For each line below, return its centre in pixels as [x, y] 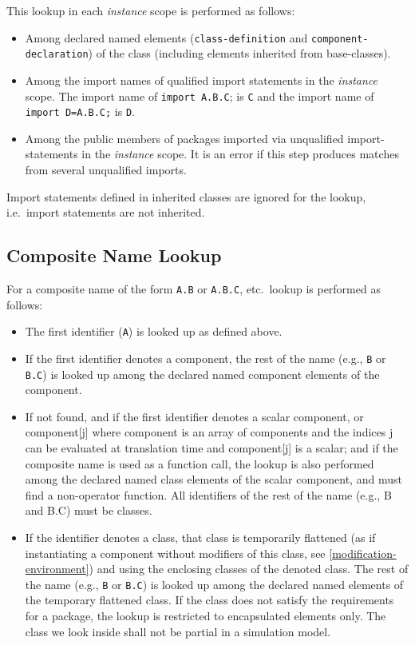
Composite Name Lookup [114, 255]
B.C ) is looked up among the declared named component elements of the [202, 374]
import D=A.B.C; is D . [80, 111]
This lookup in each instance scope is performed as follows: [151, 10]
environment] [57, 569]
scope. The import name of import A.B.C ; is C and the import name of [200, 96]
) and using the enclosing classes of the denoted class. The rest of [249, 569]
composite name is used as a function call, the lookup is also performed [200, 463]
